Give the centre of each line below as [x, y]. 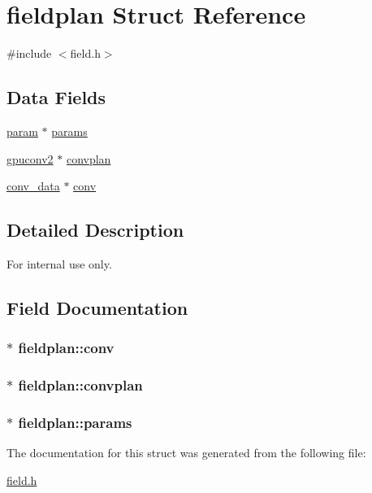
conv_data [33, 186]
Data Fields [56, 97]
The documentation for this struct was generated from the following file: [186, 453]
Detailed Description [95, 230]
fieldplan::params [75, 422]
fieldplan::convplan [80, 385]
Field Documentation [97, 307]
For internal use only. [59, 263]
